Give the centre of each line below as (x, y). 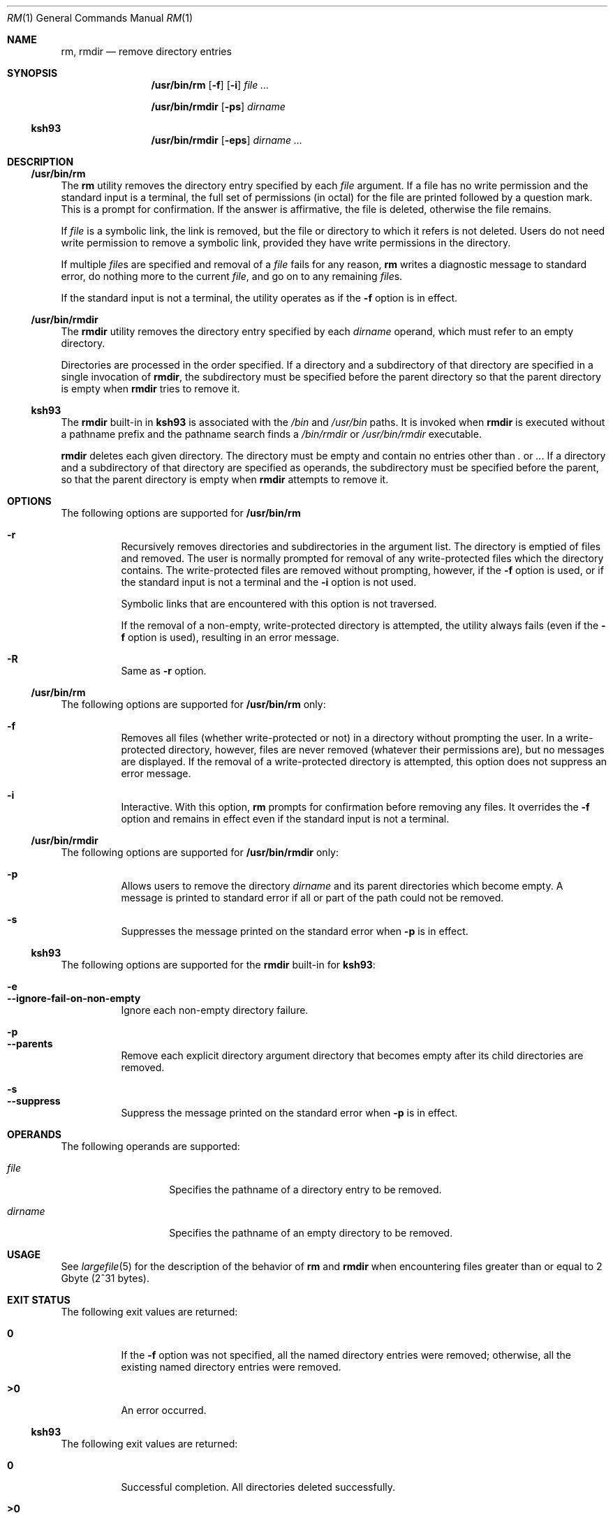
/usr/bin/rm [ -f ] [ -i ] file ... (210, 85)
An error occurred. (164, 1410)
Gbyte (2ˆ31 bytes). (105, 1278)
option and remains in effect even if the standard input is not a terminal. (285, 819)
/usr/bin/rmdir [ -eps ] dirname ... (227, 140)
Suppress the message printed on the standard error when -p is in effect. (289, 1113)
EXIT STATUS (39, 1300)
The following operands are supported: (150, 1146)
